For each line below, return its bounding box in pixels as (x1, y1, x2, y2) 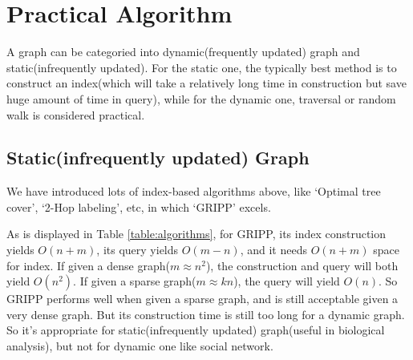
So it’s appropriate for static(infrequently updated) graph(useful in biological (6, 322, 385, 338)
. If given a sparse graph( (73, 273, 196, 289)
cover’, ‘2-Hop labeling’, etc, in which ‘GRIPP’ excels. (6, 198, 271, 215)
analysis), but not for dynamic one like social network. (6, 338, 273, 354)
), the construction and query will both (205, 257, 399, 273)
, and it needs (240, 241, 307, 258)
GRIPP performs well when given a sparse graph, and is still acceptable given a (6, 290, 399, 307)
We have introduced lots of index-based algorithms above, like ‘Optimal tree (6, 183, 381, 200)
